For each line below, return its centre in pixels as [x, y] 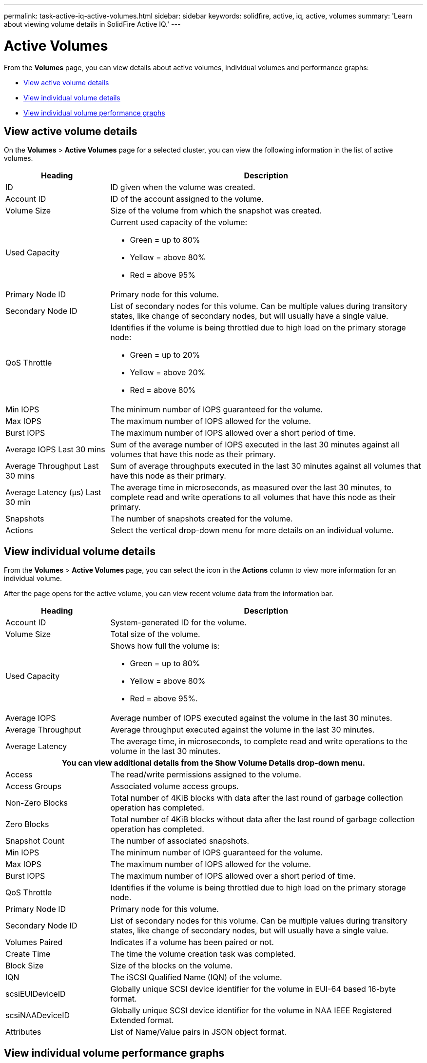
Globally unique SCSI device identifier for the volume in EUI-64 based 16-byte [253, 989]
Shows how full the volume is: [165, 646]
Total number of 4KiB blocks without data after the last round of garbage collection [262, 820]
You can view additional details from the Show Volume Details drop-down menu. [213, 763]
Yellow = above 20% [168, 373]
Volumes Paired [34, 942]
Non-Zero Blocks [37, 803]
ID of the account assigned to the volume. [187, 199]
